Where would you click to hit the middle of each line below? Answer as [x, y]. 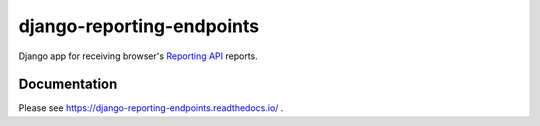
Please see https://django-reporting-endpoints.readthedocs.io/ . [151, 108]
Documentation [68, 84]
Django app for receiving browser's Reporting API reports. [138, 56]
